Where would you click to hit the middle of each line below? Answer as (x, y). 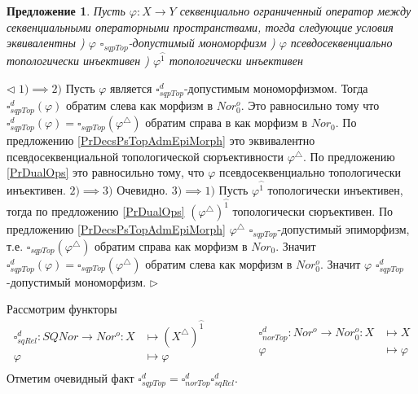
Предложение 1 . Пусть (66, 11)
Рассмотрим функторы (62, 309)
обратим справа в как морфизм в (227, 123)
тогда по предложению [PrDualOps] (96, 211)
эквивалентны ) (46, 43)
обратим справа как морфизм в (171, 245)
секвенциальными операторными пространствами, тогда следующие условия (200, 26)
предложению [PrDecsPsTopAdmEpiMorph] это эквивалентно (161, 140)
